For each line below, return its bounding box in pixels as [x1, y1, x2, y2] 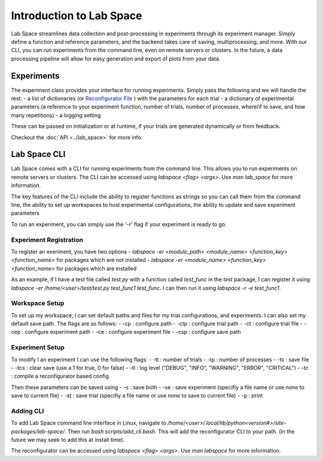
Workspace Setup [11, 299, 65, 308]
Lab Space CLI [11, 149, 66, 159]
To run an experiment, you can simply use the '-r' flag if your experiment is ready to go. [11, 221, 227, 228]
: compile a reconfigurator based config [11, 372, 109, 380]
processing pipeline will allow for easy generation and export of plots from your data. [11, 55, 221, 62]
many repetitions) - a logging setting [11, 112, 101, 119]
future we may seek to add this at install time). [11, 436, 125, 444]
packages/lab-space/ [11, 427, 65, 435]
